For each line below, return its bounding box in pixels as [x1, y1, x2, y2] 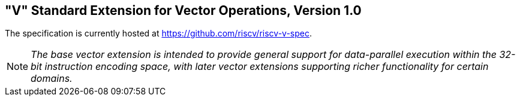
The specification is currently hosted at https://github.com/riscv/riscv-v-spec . [5, 28, 312, 39]
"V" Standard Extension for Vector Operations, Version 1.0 [5, 3, 362, 18]
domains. [31, 72, 73, 85]
